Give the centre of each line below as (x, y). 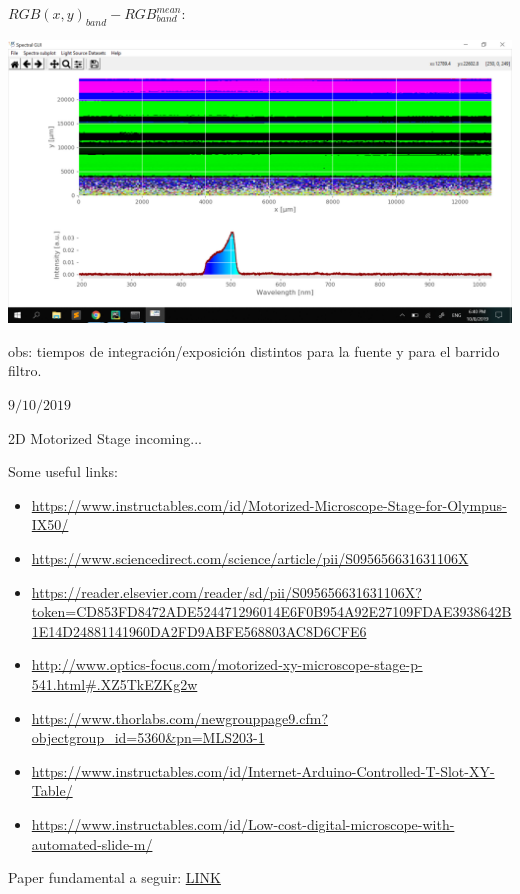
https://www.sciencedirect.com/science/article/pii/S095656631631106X (250, 558)
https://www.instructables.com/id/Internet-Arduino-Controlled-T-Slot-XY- (263, 770)
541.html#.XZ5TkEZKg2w (114, 684)
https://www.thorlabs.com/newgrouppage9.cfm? (179, 717)
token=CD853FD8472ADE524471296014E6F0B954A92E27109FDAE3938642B (271, 611)
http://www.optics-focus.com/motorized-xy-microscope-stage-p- (227, 664)
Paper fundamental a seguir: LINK (114, 877)
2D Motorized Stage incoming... (105, 437)
